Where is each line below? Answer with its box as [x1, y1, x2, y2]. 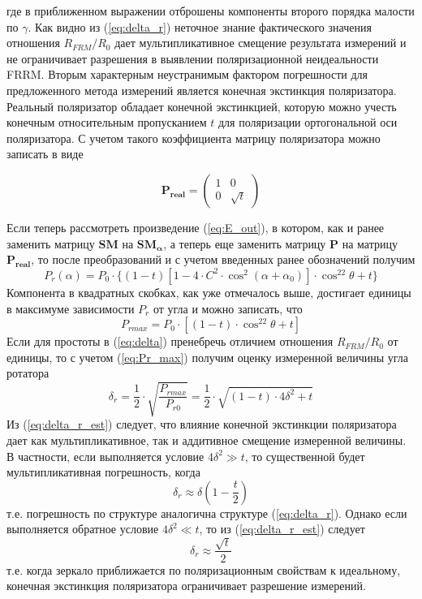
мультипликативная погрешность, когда [6, 463, 200, 480]
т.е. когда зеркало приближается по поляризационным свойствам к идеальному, [6, 561, 401, 578]
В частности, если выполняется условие [6, 447, 205, 464]
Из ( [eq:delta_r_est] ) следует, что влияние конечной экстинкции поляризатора [6, 416, 397, 433]
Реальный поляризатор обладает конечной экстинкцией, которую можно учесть [6, 97, 397, 114]
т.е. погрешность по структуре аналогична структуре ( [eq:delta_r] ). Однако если [6, 504, 407, 521]
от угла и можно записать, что [153, 299, 303, 317]
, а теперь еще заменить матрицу [163, 235, 326, 252]
